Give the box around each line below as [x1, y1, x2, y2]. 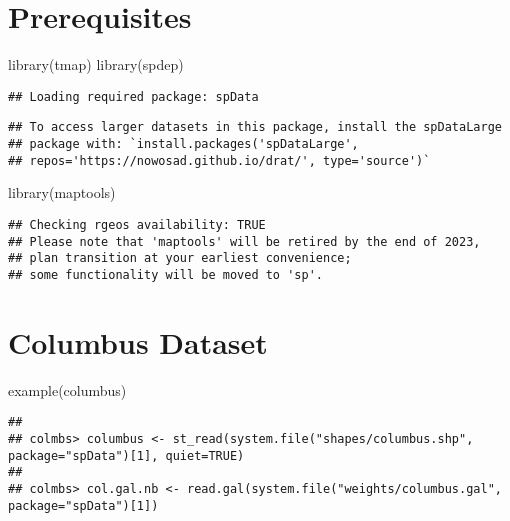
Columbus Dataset [8, 321, 268, 362]
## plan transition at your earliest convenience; [8, 251, 352, 266]
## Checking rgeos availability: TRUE [8, 217, 266, 232]
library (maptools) [8, 182, 116, 203]
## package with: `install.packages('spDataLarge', [8, 137, 359, 152]
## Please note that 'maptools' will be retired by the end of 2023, [8, 234, 481, 249]
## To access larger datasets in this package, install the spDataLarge [8, 120, 502, 135]
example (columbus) [8, 379, 127, 400]
